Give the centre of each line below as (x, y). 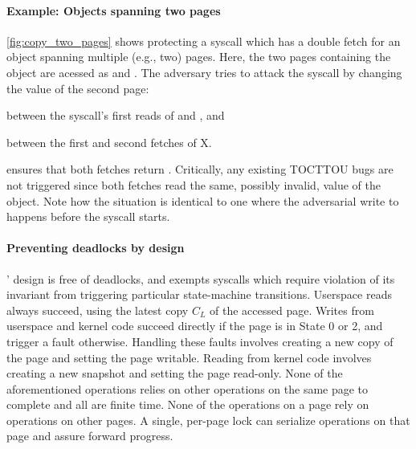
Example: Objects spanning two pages (114, 10)
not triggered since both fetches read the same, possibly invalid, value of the (194, 184)
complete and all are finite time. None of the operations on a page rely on (188, 404)
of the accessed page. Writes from (292, 310)
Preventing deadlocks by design (96, 248)
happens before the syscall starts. (88, 216)
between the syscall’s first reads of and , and (116, 115)
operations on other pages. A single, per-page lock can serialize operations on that (208, 420)
